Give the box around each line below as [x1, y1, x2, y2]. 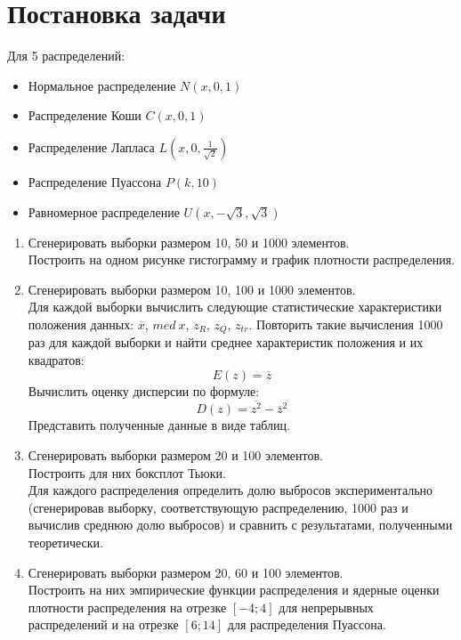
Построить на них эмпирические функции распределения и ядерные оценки [28, 580, 440, 599]
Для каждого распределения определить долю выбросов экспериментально [28, 481, 433, 499]
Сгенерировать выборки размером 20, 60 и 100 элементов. [28, 563, 344, 581]
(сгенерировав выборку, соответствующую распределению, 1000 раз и [28, 498, 408, 516]
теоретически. [28, 532, 103, 551]
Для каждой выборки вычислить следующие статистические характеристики [28, 297, 442, 316]
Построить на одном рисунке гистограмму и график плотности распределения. [28, 250, 455, 269]
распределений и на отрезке [28, 615, 179, 634]
